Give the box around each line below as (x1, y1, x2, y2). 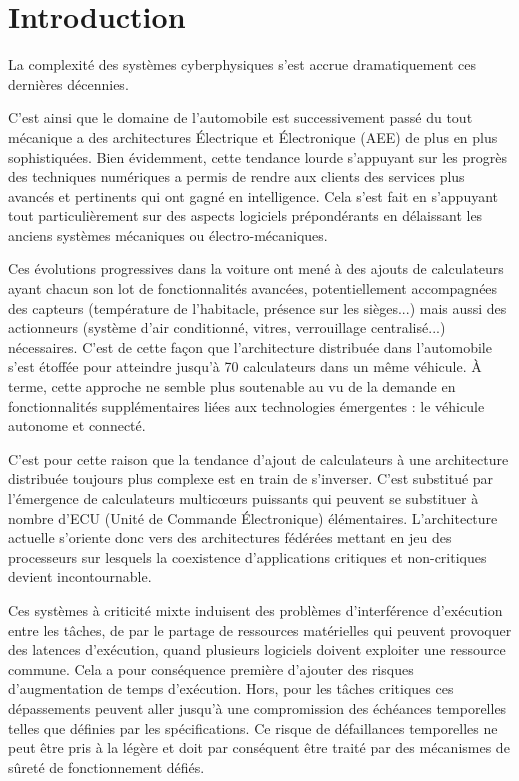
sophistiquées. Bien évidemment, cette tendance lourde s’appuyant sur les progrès (8, 146, 508, 167)
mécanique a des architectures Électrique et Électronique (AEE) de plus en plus (8, 126, 498, 147)
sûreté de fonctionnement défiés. (8, 756, 205, 777)
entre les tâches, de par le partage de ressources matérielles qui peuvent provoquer (8, 619, 512, 640)
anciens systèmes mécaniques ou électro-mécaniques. (8, 224, 328, 245)
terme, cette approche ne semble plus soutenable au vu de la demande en (8, 376, 456, 397)
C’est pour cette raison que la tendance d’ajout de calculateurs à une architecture (8, 448, 509, 469)
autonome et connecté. (8, 415, 146, 436)
